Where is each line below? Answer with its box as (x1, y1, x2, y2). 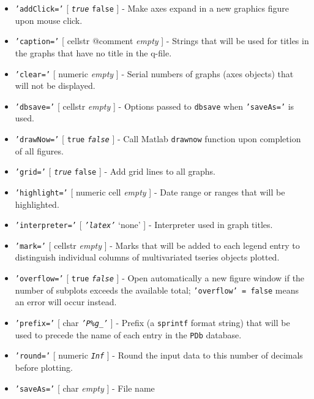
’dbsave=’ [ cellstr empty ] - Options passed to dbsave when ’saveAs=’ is (15, 99, 294, 112)
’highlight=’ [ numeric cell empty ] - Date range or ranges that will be (15, 185, 285, 198)
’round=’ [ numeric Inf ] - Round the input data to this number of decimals (15, 349, 303, 362)
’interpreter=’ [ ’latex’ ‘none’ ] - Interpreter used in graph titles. (15, 218, 273, 231)
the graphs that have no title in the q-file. (15, 46, 172, 59)
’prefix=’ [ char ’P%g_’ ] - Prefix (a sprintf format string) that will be (15, 316, 290, 329)
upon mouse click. (15, 13, 83, 26)
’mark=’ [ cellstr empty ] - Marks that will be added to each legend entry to (15, 238, 300, 251)
